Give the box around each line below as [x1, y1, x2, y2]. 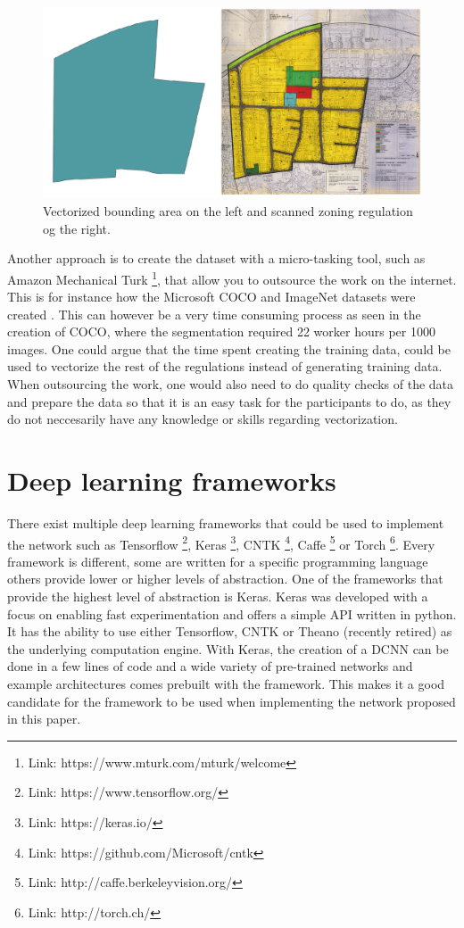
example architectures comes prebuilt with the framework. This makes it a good [7, 674, 445, 692]
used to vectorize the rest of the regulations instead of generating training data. [7, 357, 443, 376]
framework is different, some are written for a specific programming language [7, 551, 428, 570]
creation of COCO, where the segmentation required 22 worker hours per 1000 [7, 322, 435, 341]
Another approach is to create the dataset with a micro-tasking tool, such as [7, 249, 426, 268]
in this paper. [7, 709, 81, 728]
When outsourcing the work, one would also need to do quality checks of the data [7, 375, 454, 394]
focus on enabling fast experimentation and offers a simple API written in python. [7, 604, 457, 623]
